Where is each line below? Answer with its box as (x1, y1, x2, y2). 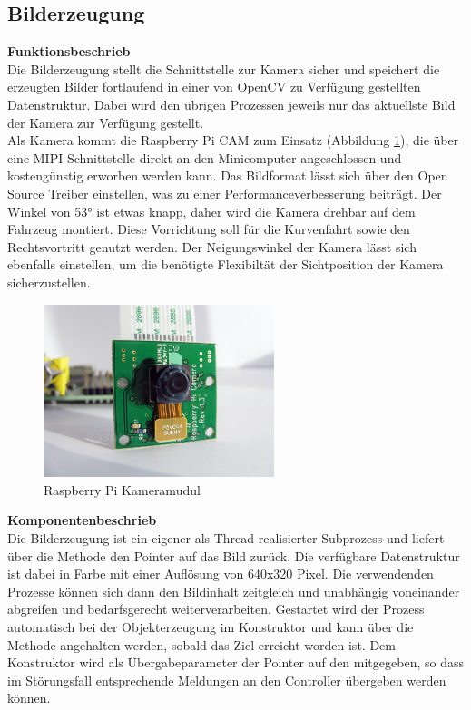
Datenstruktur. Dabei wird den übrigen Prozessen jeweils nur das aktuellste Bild (7, 94, 456, 113)
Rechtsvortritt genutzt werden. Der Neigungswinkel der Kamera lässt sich (7, 237, 417, 256)
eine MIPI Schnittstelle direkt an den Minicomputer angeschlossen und (7, 148, 402, 167)
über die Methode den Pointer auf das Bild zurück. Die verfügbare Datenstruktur (7, 546, 460, 565)
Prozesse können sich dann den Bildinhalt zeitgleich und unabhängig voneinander (7, 581, 460, 600)
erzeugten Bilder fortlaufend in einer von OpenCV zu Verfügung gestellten (7, 77, 421, 96)
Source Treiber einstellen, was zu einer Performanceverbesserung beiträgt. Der (7, 183, 442, 202)
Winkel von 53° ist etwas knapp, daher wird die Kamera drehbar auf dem (7, 201, 416, 220)
